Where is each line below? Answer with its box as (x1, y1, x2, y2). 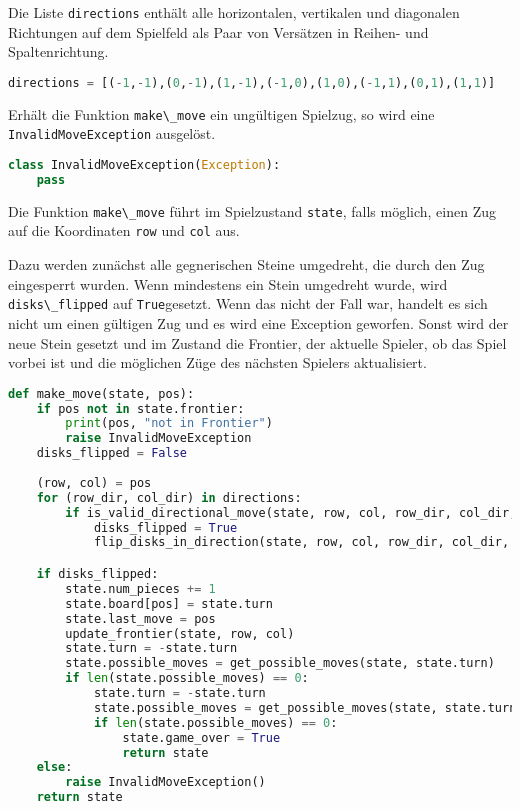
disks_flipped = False (36, 446, 187, 461)
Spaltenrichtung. (8, 41, 109, 62)
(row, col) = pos (36, 475, 152, 490)
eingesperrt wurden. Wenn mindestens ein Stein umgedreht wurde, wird (8, 273, 448, 294)
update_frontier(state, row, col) (65, 626, 295, 641)
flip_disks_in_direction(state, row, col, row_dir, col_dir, (93, 535, 510, 550)
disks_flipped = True (93, 520, 238, 535)
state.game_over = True (122, 730, 281, 745)
